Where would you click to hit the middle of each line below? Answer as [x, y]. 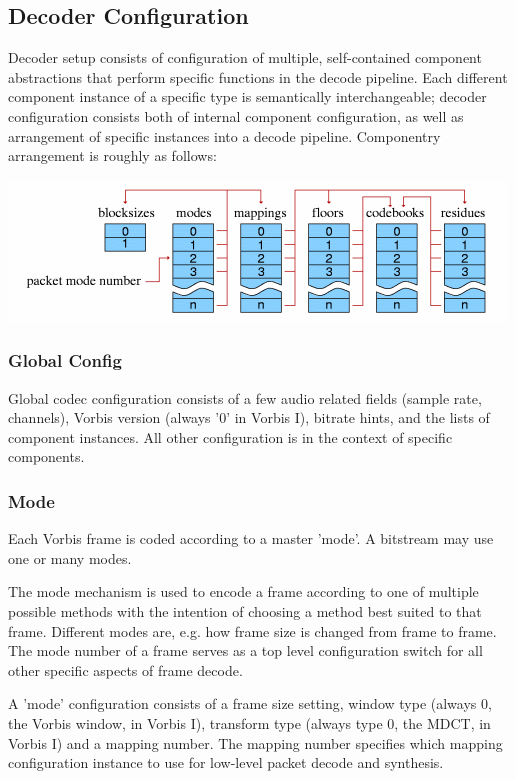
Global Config [65, 360]
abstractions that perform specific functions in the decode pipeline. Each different [258, 76]
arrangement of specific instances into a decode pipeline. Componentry [224, 135]
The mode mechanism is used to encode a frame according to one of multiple [243, 591]
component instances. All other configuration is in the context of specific [230, 436]
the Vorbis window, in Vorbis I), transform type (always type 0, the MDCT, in [249, 722]
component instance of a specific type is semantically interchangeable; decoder [247, 96]
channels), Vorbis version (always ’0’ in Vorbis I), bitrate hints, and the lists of [249, 417]
